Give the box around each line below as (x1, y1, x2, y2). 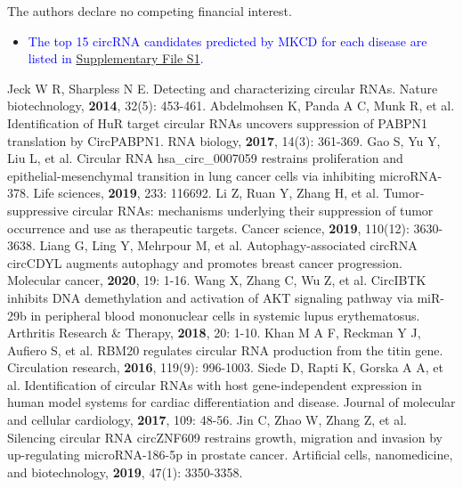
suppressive (7, 200, 69, 219)
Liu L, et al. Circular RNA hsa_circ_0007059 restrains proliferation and (7, 149, 403, 167)
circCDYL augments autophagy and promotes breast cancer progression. (7, 253, 402, 272)
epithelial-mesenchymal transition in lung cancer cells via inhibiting (7, 166, 376, 184)
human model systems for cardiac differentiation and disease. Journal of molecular (7, 393, 456, 411)
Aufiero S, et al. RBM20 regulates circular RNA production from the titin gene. (7, 340, 443, 359)
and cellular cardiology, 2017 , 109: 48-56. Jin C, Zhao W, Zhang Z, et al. (7, 411, 407, 429)
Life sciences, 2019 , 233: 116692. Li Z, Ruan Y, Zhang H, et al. (33, 183, 379, 202)
